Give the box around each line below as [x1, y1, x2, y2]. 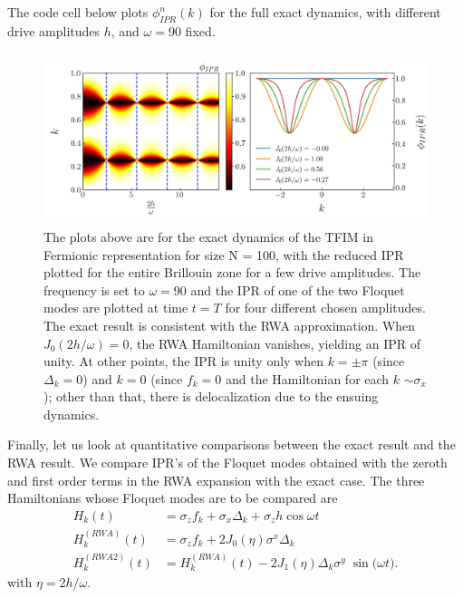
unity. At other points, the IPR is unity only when [43, 352, 324, 371]
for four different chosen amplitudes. [225, 298, 426, 317]
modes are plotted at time [43, 298, 188, 317]
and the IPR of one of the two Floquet [190, 280, 405, 299]
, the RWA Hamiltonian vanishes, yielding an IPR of [129, 333, 420, 352]
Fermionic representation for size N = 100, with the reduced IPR [43, 245, 404, 264]
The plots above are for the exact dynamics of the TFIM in [43, 227, 374, 246]
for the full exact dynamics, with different [209, 3, 441, 21]
